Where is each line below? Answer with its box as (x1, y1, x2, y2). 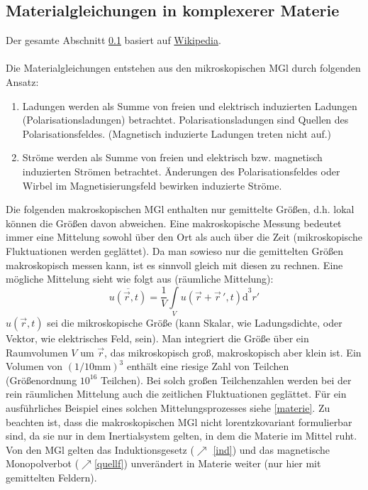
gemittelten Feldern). (6, 469, 97, 484)
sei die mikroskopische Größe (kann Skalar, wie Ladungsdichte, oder (47, 315, 342, 330)
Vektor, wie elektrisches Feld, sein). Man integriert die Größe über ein (6, 331, 309, 346)
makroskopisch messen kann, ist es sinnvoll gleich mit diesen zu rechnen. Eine (6, 257, 343, 272)
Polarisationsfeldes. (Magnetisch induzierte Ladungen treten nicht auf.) (22, 126, 332, 141)
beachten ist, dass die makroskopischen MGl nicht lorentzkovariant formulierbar (6, 414, 352, 429)
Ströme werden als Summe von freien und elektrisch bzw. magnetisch (22, 150, 323, 165)
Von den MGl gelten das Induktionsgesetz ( (6, 442, 194, 457)
